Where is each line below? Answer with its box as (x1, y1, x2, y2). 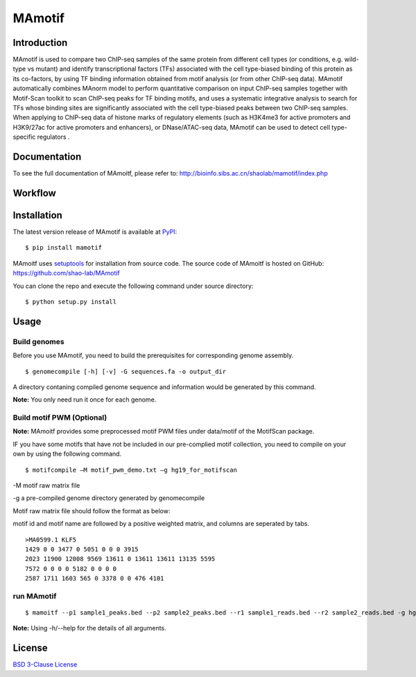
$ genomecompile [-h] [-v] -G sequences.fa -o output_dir (25, 368, 227, 375)
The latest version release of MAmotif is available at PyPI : (12, 228, 177, 236)
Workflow (12, 187, 57, 199)
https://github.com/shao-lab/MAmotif (12, 269, 121, 277)
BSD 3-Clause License (12, 660, 78, 669)
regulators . (37, 132, 70, 142)
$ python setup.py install (25, 298, 117, 305)
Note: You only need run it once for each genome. (12, 395, 157, 404)
